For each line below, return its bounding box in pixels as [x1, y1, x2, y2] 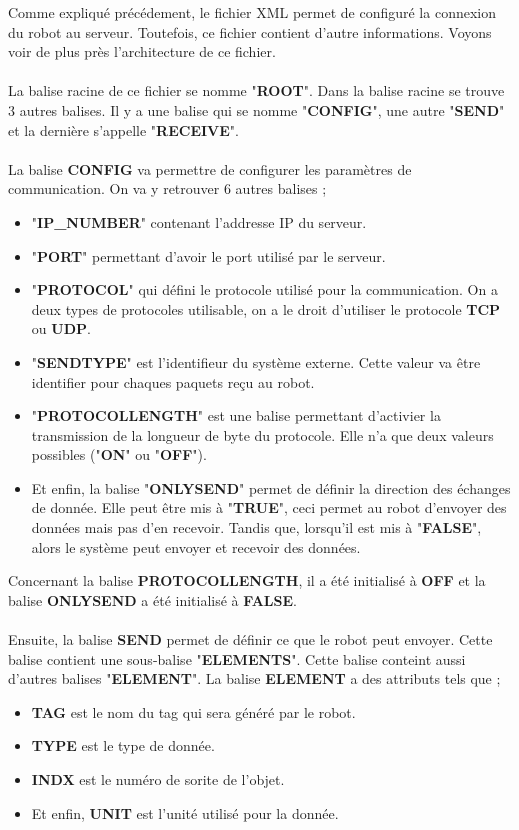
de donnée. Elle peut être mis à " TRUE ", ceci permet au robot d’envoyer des [31, 497, 507, 518]
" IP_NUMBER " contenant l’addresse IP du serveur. [31, 211, 367, 232]
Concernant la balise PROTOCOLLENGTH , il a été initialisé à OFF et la [8, 570, 486, 591]
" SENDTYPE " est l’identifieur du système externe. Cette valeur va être [31, 351, 481, 372]
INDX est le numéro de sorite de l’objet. [31, 769, 285, 789]
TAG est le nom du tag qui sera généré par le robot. [31, 701, 356, 722]
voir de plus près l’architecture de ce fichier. [8, 41, 276, 62]
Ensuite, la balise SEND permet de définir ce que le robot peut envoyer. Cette [8, 629, 493, 650]
